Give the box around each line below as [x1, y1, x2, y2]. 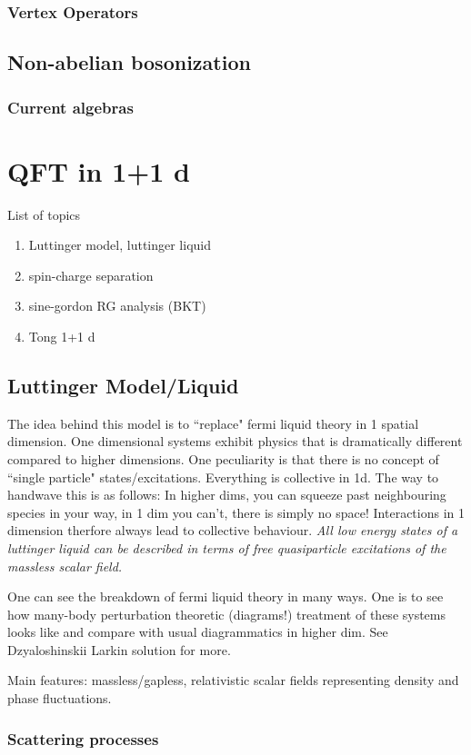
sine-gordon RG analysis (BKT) [28, 296, 206, 315]
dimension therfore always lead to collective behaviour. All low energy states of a [7, 521, 458, 540]
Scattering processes [7, 727, 159, 750]
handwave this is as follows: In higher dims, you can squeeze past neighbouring [7, 485, 446, 504]
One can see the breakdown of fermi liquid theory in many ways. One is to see [7, 587, 444, 606]
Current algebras [7, 95, 134, 118]
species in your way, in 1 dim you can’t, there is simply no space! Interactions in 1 [7, 502, 465, 522]
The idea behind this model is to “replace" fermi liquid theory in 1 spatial [7, 413, 419, 432]
